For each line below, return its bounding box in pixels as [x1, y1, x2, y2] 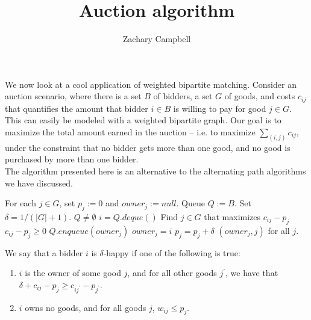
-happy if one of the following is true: [103, 246, 240, 259]
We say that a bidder [5, 246, 83, 259]
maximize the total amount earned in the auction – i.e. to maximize [5, 125, 256, 138]
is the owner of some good [25, 266, 121, 279]
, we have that [225, 266, 278, 279]
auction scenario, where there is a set [5, 90, 142, 102]
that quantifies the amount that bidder [5, 102, 148, 114]
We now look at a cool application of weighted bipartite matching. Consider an [5, 78, 297, 90]
